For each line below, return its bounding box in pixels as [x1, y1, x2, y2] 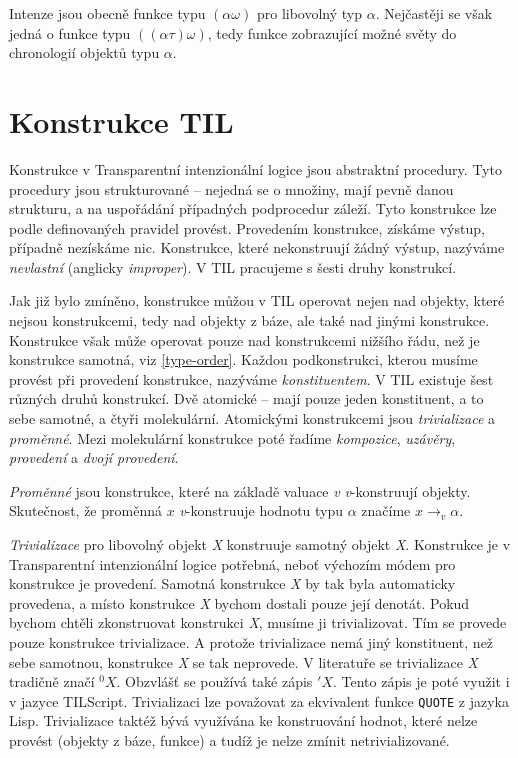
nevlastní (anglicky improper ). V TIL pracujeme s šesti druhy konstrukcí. [9, 256, 457, 277]
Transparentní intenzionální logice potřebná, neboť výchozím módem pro [9, 553, 456, 574]
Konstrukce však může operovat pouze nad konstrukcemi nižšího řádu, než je [9, 329, 480, 350]
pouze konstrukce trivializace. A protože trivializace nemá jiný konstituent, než [9, 631, 494, 652]
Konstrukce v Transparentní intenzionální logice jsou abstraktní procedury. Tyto [9, 158, 502, 179]
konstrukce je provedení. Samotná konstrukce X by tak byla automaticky [9, 573, 456, 594]
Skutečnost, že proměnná [9, 500, 162, 521]
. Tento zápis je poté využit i [332, 671, 510, 692]
